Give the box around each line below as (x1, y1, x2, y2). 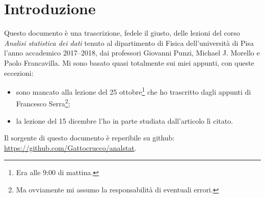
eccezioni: (4, 67, 34, 78)
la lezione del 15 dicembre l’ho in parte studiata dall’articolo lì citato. (16, 115, 233, 126)
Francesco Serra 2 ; (16, 97, 70, 108)
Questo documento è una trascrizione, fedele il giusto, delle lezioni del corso (4, 27, 240, 38)
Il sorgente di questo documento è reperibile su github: (4, 132, 175, 143)
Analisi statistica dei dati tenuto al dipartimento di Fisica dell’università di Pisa (4, 37, 254, 48)
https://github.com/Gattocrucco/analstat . (4, 142, 137, 153)
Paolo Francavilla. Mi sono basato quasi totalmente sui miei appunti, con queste (4, 57, 254, 68)
